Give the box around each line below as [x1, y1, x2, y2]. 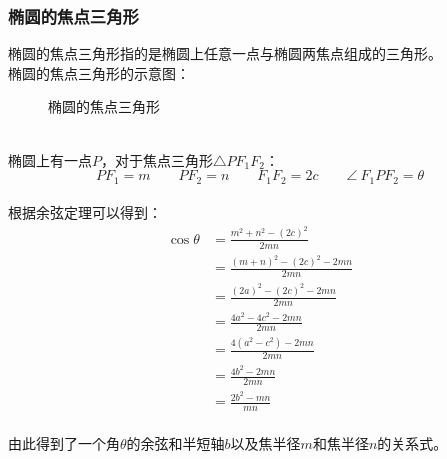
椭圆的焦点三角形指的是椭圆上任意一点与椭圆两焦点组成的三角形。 [8, 43, 442, 64]
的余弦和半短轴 [126, 432, 225, 453]
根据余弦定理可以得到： [8, 202, 162, 223]
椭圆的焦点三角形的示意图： [8, 62, 190, 83]
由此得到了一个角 [8, 432, 120, 453]
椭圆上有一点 [8, 149, 92, 170]
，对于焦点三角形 [101, 149, 213, 170]
